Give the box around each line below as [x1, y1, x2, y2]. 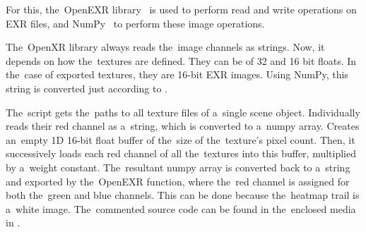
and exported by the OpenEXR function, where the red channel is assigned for [6, 173, 350, 188]
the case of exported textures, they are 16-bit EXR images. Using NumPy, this [6, 67, 348, 82]
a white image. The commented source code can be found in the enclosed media [6, 201, 356, 216]
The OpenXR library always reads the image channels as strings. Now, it [6, 39, 325, 54]
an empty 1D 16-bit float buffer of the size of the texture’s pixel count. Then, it [6, 132, 355, 147]
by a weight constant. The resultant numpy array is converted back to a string [6, 159, 350, 174]
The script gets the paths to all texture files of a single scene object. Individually [6, 104, 360, 119]
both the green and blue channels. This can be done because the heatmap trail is [6, 188, 360, 202]
